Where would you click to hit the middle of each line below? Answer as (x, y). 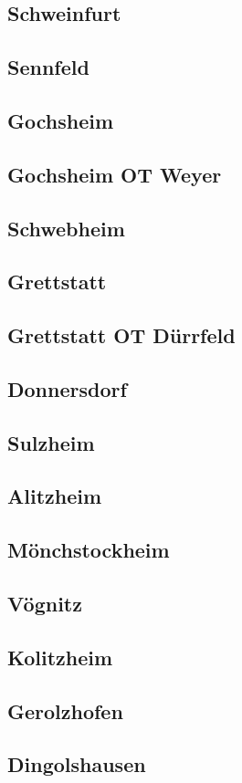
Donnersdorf (67, 388)
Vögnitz (45, 603)
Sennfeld (48, 67)
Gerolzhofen (65, 710)
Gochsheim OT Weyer (115, 174)
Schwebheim (66, 228)
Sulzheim (51, 442)
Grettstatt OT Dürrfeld (121, 335)
